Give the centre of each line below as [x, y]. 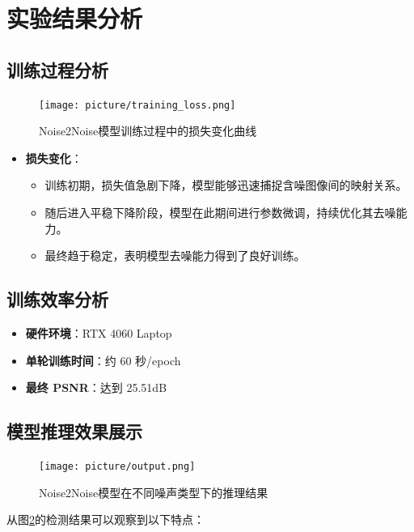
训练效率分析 [57, 299]
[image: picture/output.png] [117, 466]
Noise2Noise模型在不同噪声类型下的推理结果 [154, 492]
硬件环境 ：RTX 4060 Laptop [99, 333]
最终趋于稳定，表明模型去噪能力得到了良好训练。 [175, 255]
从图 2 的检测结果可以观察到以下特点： [106, 519]
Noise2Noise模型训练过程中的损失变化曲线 [148, 131]
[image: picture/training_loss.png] [137, 105]
